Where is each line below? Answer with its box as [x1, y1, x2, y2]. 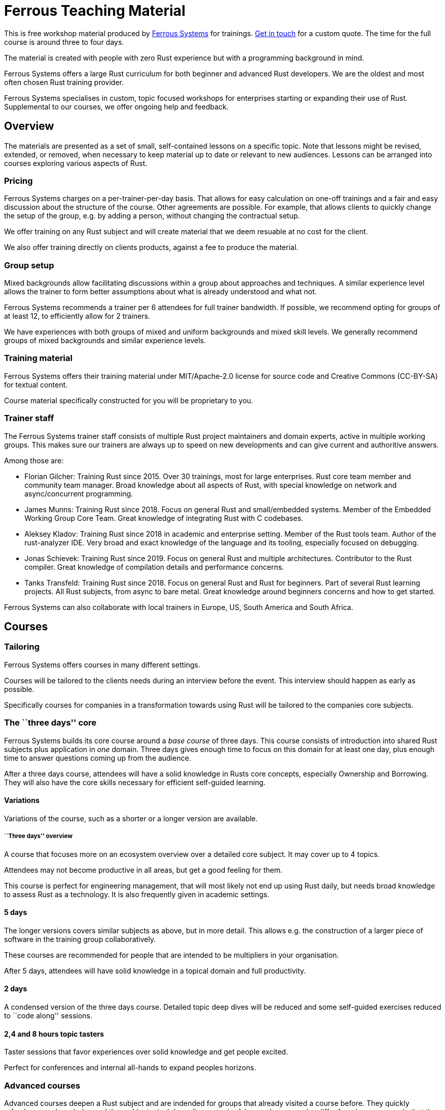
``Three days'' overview [4, 832, 73, 840]
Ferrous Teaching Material [4, 2, 186, 19]
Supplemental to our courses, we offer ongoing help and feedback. [4, 102, 229, 111]
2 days [4, 984, 27, 993]
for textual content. [4, 380, 68, 389]
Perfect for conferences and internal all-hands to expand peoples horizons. [4, 1063, 256, 1072]
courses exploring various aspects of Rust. [4, 158, 147, 168]
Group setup [4, 260, 54, 270]
